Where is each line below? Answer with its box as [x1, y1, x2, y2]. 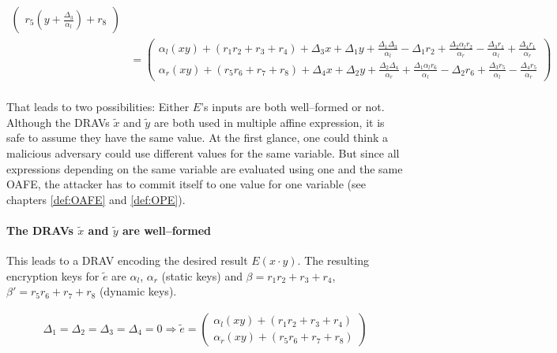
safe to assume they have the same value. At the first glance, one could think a [6, 129, 388, 146]
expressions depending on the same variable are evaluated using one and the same [6, 160, 403, 176]
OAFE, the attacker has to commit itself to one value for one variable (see [6, 176, 366, 192]
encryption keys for [6, 267, 100, 284]
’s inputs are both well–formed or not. [201, 98, 385, 115]
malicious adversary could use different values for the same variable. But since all [6, 144, 400, 161]
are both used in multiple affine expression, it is [153, 113, 385, 130]
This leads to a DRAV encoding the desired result [6, 252, 248, 269]
